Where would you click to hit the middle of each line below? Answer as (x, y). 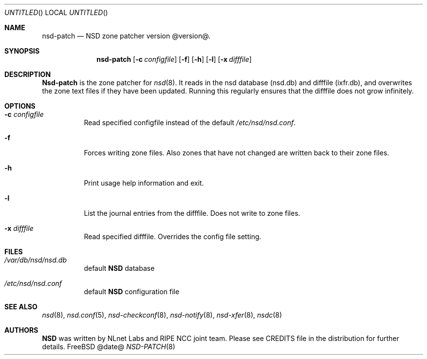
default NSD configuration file (132, 292)
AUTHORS (21, 330)
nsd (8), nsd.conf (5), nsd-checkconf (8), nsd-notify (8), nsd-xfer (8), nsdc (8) (162, 315)
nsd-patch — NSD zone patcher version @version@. (126, 36)
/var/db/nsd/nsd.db (36, 260)
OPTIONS (20, 106)
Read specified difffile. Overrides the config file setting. (173, 236)
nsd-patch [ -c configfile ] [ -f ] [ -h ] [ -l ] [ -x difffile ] (174, 59)
